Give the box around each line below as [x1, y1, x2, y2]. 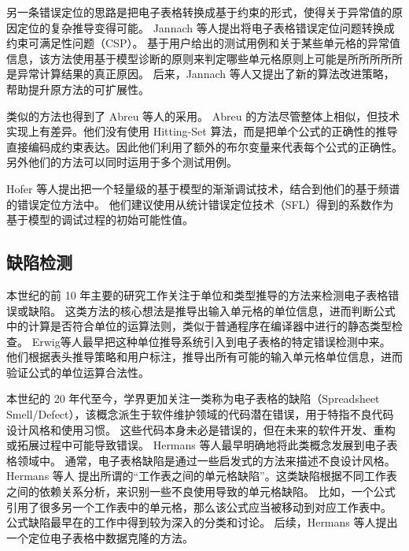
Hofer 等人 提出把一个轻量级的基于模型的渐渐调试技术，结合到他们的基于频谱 [6, 180, 400, 196]
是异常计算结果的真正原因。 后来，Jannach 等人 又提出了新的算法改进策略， [6, 65, 395, 82]
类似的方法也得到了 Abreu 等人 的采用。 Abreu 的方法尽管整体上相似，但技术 [6, 107, 400, 124]
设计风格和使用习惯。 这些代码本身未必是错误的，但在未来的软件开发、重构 [6, 421, 396, 437]
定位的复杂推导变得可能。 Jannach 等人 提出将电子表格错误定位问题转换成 [17, 19, 395, 35]
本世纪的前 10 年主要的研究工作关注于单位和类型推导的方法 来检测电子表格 [6, 286, 389, 303]
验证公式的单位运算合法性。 [6, 363, 149, 380]
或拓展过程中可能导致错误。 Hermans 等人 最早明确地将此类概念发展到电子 [6, 437, 387, 453]
